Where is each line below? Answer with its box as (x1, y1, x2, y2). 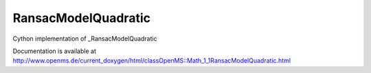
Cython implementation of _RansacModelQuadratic (12, 34, 157, 43)
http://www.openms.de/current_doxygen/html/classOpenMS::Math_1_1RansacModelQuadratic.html (12, 56, 291, 65)
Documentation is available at (12, 47, 96, 55)
